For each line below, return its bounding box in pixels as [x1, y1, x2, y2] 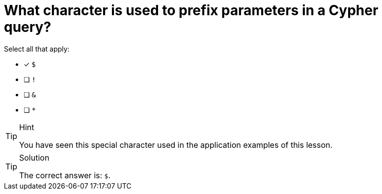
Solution [19, 152, 50, 163]
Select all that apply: [4, 44, 70, 53]
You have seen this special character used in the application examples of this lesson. [19, 139, 333, 150]
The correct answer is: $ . [19, 170, 110, 180]
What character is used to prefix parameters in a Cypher [4, 2, 379, 19]
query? [4, 19, 52, 35]
